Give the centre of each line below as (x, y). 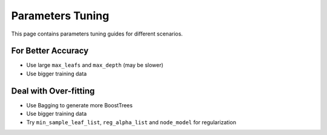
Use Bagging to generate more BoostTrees (80, 105)
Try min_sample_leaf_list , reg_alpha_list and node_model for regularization (131, 122)
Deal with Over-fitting (53, 91)
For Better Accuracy (50, 51)
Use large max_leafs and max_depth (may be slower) (95, 65)
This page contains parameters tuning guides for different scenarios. (97, 34)
